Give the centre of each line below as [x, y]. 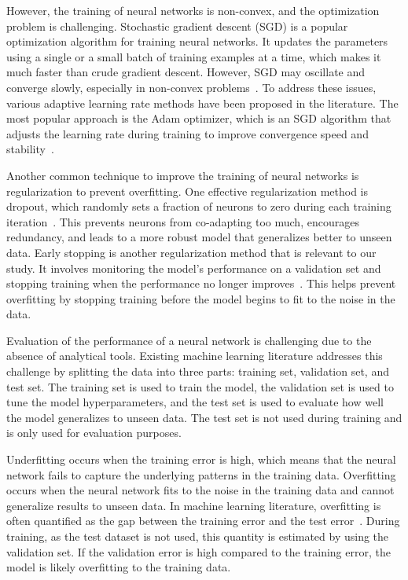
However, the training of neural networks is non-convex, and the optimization [193, 10]
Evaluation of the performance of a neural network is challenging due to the [189, 340]
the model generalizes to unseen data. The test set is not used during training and [204, 417]
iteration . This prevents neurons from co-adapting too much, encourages [183, 221]
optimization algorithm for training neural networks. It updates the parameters [197, 41]
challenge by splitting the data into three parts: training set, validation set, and [198, 371]
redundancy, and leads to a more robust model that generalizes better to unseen [199, 237]
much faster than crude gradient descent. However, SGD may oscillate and [186, 72]
